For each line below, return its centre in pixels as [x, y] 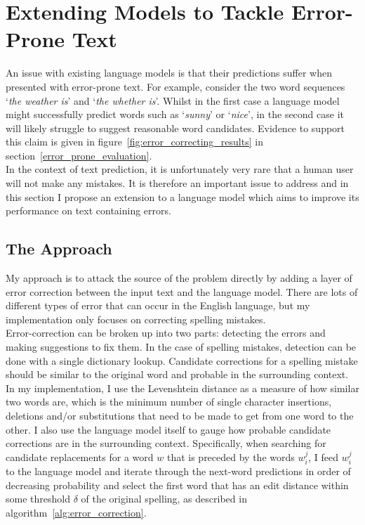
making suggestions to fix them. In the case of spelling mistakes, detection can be [181, 347]
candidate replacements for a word [80, 456]
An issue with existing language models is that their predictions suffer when [169, 73]
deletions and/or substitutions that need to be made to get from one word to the [180, 415]
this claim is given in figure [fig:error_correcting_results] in [134, 142]
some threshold [38, 499]
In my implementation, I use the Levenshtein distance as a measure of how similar [182, 388]
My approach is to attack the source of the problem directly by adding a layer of [179, 278]
